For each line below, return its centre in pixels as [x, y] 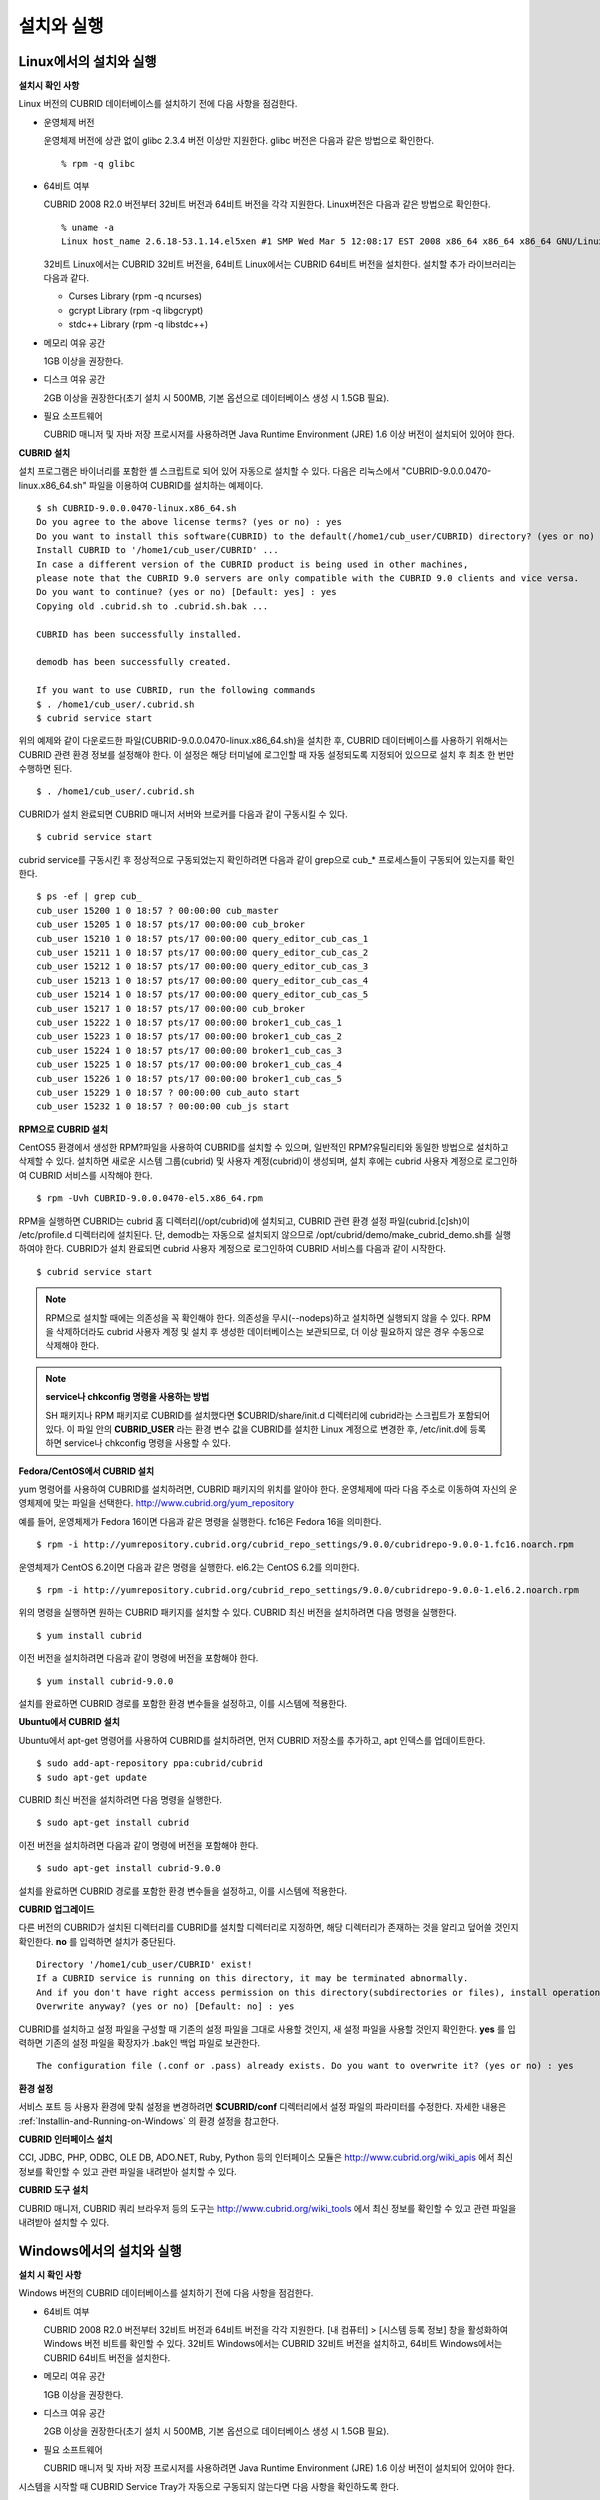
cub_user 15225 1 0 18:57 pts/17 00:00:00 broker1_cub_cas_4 [189, 1064]
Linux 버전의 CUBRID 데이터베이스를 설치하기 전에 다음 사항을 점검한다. [158, 104]
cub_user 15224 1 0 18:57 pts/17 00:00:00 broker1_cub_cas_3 [189, 1050]
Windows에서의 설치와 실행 [100, 2250]
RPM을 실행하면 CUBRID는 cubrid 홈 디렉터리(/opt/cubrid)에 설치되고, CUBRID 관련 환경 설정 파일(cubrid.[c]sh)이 [244, 1221]
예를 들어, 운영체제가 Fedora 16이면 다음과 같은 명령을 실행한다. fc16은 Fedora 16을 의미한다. [200, 1521]
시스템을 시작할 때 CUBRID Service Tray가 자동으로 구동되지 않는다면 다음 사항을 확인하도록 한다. [209, 2486]
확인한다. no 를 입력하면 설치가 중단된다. [97, 1941]
